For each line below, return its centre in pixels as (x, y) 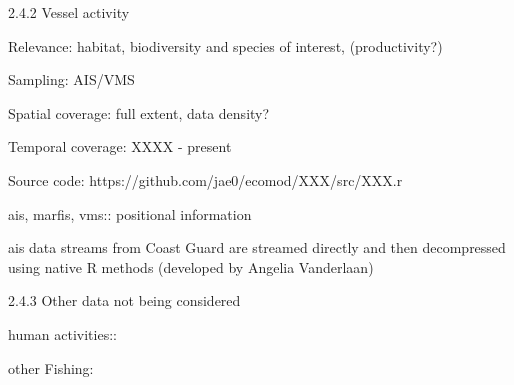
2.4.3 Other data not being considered (124, 300)
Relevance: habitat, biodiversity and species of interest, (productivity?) (225, 45)
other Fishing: (51, 367)
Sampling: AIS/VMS (71, 79)
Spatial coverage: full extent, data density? (139, 112)
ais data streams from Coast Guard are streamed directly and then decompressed (257, 247)
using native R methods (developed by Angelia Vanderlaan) (191, 266)
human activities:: (62, 333)
